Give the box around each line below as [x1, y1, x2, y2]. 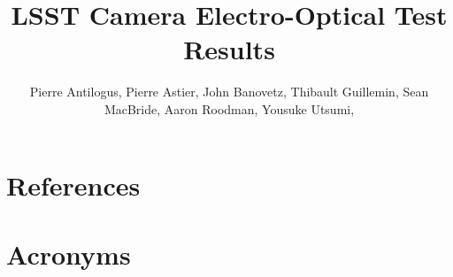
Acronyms [6, 235, 131, 272]
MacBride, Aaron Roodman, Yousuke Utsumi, [104, 99, 355, 118]
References [6, 166, 141, 203]
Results [183, 31, 275, 67]
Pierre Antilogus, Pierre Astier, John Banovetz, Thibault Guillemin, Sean [29, 82, 429, 101]
